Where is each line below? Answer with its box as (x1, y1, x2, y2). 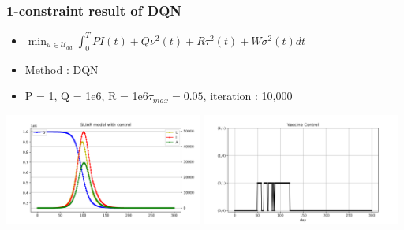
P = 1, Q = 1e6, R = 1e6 (24, 87, 148, 104)
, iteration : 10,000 (203, 87, 293, 104)
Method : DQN (24, 61, 99, 77)
